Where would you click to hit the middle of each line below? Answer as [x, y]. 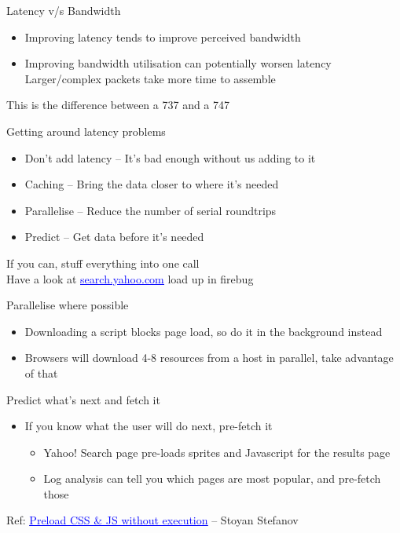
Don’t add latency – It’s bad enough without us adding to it [170, 157]
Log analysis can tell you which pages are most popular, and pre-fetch [212, 478]
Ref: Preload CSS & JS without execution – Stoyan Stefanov [152, 520]
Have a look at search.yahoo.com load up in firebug [130, 278]
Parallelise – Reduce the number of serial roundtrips [150, 210]
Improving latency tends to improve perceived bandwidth [163, 37]
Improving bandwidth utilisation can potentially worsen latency [178, 63]
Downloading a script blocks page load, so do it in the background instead [204, 331]
